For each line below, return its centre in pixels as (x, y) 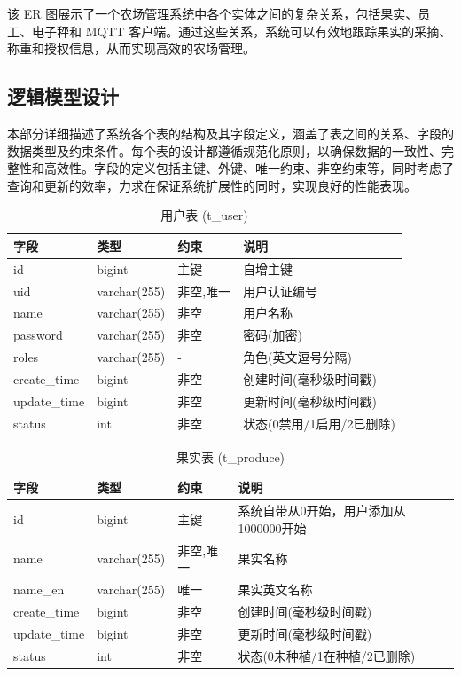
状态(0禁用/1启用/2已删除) (320, 423)
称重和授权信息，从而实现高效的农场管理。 (131, 48)
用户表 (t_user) (204, 215)
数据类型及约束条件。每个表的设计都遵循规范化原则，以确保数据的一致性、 (224, 150)
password (38, 335)
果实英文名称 (275, 590)
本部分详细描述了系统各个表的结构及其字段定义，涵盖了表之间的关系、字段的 (230, 133)
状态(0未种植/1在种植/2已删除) (327, 655)
